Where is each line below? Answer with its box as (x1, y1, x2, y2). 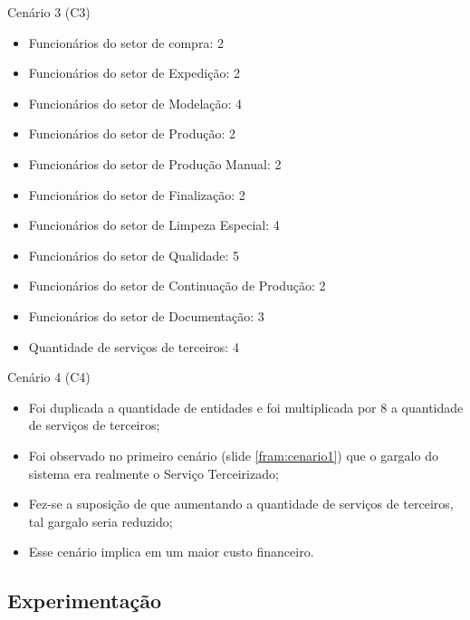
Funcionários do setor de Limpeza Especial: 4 (28, 215, 280, 234)
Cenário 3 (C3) (7, 3, 91, 21)
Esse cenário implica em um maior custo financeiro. (28, 542, 314, 561)
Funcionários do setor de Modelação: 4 (28, 93, 243, 112)
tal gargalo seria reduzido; (28, 511, 173, 530)
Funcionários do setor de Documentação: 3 (28, 306, 264, 325)
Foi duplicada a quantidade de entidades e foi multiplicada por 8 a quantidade (28, 397, 464, 416)
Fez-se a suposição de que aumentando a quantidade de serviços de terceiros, (28, 494, 454, 513)
